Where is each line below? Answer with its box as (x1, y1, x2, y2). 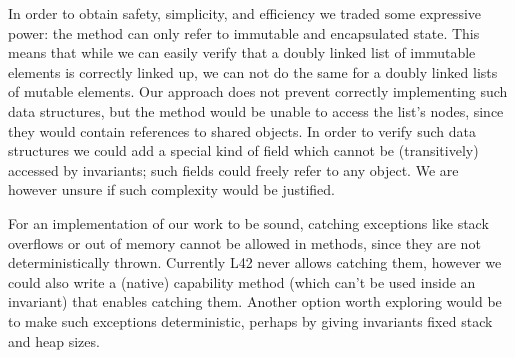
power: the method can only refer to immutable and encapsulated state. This (8, 22, 480, 43)
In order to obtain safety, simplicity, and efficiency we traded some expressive (8, 3, 482, 23)
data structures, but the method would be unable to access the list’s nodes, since (8, 100, 504, 121)
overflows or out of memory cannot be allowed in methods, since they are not (8, 232, 481, 253)
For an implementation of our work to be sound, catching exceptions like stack (8, 212, 489, 233)
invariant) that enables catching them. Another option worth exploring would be (8, 291, 502, 312)
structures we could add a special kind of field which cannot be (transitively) (8, 140, 479, 161)
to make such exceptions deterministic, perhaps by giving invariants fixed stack (8, 310, 493, 331)
